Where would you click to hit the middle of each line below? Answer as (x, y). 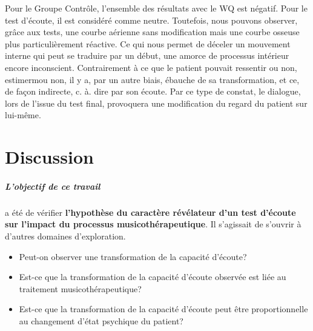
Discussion (49, 157)
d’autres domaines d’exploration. (65, 236)
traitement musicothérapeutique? (80, 288)
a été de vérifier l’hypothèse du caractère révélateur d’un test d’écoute (150, 212)
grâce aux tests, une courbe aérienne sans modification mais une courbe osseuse (152, 32)
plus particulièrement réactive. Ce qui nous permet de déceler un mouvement (148, 43)
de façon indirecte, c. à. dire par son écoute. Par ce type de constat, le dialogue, (153, 91)
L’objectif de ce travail (53, 186)
